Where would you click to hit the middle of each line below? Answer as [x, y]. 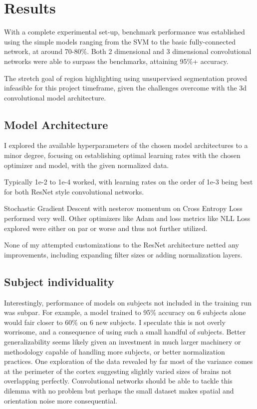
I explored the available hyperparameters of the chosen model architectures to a [126, 145]
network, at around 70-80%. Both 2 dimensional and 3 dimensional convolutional [128, 51]
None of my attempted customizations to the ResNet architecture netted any [122, 245]
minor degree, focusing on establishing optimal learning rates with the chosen [122, 155]
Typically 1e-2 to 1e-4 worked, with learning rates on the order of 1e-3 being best [128, 182]
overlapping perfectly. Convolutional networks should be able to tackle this [118, 381]
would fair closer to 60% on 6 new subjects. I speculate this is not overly [115, 322]
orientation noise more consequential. [61, 400]
